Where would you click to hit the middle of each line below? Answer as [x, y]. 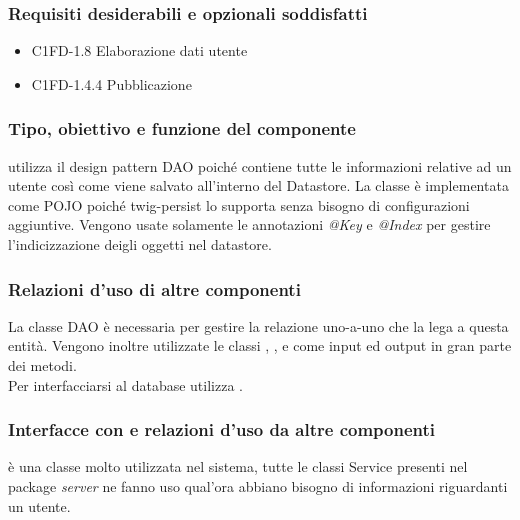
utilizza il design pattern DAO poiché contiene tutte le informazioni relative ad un [260, 165]
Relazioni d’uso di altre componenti [154, 288]
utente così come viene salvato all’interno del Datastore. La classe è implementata [258, 185]
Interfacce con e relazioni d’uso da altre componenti [222, 429]
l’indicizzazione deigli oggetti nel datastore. [140, 244]
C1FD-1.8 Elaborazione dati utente [139, 50]
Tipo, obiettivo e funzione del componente [182, 128]
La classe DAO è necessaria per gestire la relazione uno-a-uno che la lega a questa [258, 325]
